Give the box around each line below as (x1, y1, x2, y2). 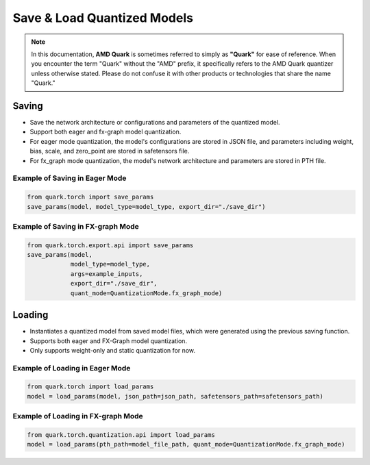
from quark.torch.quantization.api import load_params (27, 431, 215, 438)
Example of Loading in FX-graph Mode (12, 412, 143, 421)
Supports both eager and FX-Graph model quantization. (29, 336, 188, 345)
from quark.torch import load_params (27, 383, 154, 390)
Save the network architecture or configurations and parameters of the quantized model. (29, 118, 280, 127)
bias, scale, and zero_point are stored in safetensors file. (29, 147, 190, 155)
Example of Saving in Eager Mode (12, 173, 127, 183)
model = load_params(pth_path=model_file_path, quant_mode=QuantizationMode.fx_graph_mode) (27, 440, 345, 449)
